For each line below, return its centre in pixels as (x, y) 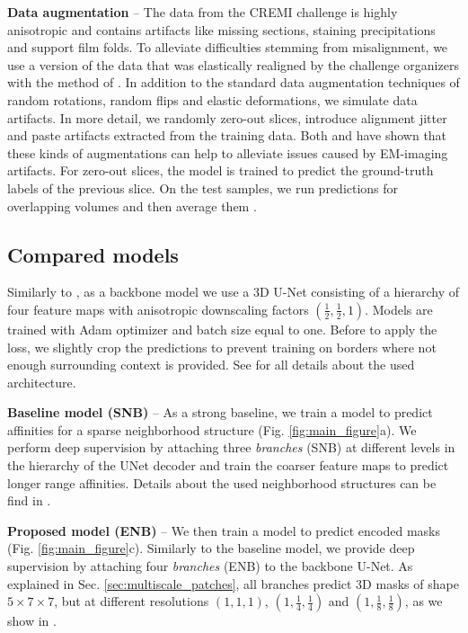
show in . (32, 621)
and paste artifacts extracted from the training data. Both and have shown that (227, 135)
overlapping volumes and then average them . (132, 205)
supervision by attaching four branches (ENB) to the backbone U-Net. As (210, 566)
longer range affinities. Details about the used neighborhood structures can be (222, 482)
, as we (424, 601)
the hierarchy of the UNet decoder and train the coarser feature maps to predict (228, 465)
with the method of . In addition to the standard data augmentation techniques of (234, 82)
